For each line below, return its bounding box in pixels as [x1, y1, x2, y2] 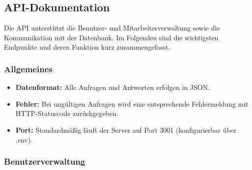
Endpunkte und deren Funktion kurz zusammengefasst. [4, 42, 170, 52]
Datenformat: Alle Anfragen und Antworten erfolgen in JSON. [15, 82, 210, 92]
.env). [15, 134, 33, 144]
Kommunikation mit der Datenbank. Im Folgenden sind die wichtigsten [4, 32, 219, 42]
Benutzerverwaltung [4, 155, 85, 168]
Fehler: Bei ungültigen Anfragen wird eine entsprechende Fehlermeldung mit [15, 98, 249, 109]
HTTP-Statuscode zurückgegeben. [15, 108, 118, 118]
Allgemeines [4, 62, 53, 75]
